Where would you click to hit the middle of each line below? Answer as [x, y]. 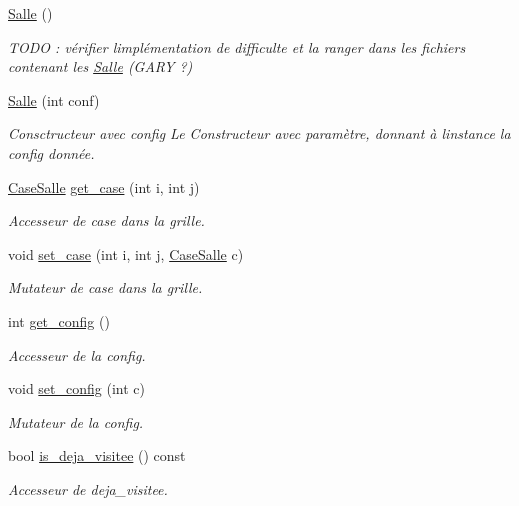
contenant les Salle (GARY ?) [100, 66]
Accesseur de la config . [77, 354]
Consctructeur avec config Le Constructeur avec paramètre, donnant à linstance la [259, 133]
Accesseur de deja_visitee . [88, 488]
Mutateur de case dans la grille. [105, 287]
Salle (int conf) [54, 99]
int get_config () [59, 320]
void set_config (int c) [76, 388]
